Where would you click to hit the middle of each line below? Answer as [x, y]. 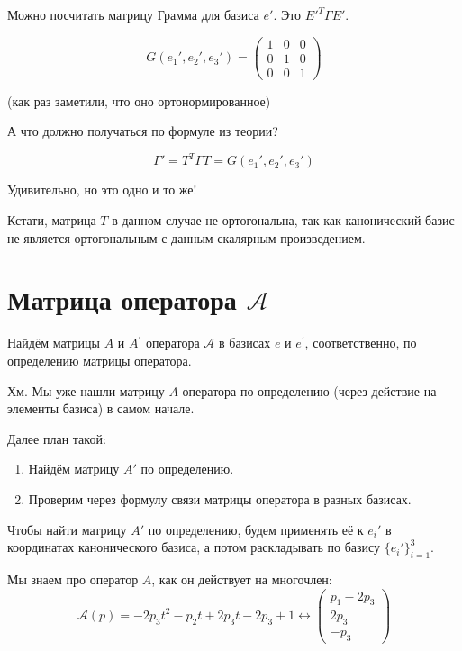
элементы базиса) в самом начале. [101, 408]
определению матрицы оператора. [100, 360]
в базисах [245, 343]
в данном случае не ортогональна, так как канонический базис [283, 220]
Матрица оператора [122, 299]
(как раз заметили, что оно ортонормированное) [139, 100]
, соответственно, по [361, 343]
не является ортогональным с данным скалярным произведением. [186, 237]
